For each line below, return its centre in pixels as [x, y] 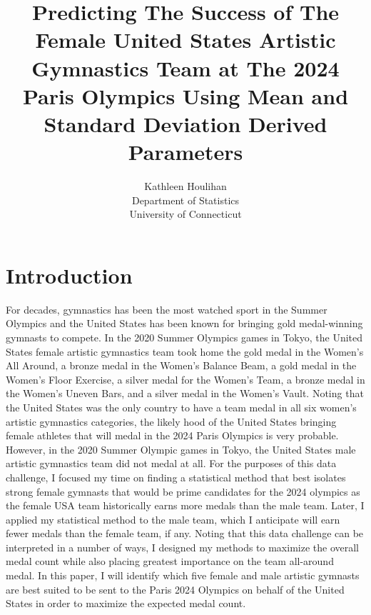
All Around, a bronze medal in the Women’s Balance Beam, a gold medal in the [181, 365]
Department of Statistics [185, 200]
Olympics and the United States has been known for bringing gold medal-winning [184, 323]
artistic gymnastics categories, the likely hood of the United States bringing [171, 421]
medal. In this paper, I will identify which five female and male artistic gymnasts [183, 575]
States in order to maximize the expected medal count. [126, 603]
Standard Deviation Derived [185, 123]
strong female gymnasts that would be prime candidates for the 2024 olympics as [183, 491]
